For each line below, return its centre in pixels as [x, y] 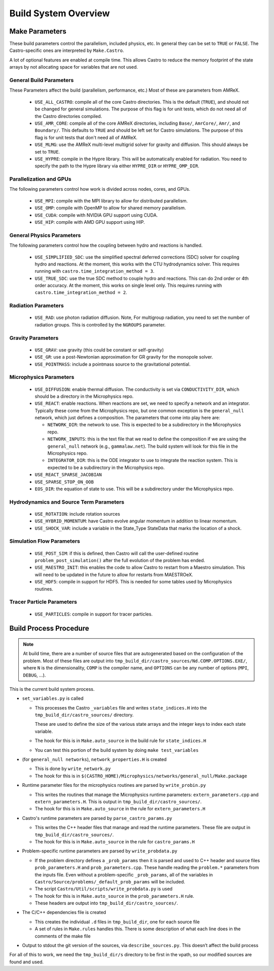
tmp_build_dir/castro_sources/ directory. [84, 715]
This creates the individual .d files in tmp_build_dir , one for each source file [117, 922]
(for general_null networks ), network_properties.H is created [94, 759]
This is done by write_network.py [73, 769]
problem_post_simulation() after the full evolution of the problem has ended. [120, 561]
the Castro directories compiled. [68, 116]
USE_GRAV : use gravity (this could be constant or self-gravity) [99, 350]
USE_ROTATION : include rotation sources [77, 514]
